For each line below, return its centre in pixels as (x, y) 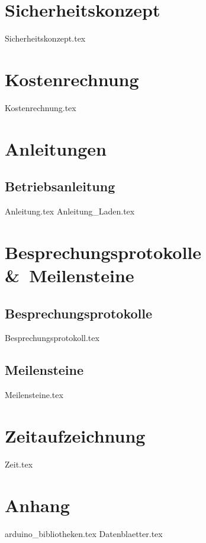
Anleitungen (56, 148)
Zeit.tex (19, 464)
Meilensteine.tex (34, 395)
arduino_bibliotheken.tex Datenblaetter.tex (84, 533)
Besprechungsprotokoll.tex (52, 338)
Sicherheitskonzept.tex (45, 38)
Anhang (37, 505)
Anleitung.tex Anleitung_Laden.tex (70, 211)
